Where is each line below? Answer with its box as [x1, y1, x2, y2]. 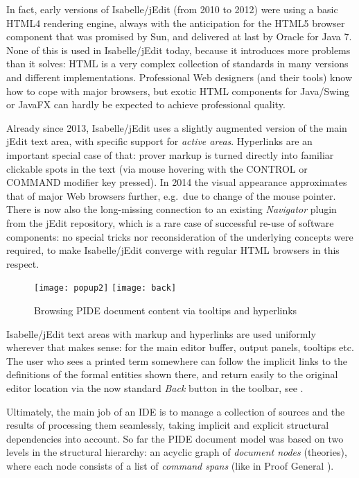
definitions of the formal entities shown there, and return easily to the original [6, 367, 338, 382]
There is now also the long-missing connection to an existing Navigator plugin [6, 202, 337, 216]
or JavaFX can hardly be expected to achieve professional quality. [6, 97, 286, 112]
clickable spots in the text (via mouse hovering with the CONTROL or [6, 161, 308, 176]
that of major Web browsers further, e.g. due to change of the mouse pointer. [6, 188, 336, 203]
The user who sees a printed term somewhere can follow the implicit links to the [6, 353, 348, 368]
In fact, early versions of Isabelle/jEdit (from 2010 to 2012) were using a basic [6, 2, 338, 16]
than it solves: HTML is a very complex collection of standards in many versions [6, 56, 349, 71]
